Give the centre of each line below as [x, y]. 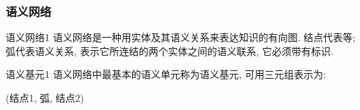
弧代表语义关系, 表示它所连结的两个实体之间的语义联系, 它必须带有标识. [170, 50]
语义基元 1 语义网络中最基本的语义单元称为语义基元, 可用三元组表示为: [166, 74]
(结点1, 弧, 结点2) [45, 97]
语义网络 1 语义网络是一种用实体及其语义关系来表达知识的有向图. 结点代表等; [181, 37]
